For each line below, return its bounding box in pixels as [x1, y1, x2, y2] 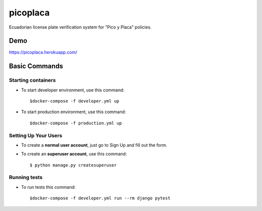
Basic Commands [9, 62, 63, 70]
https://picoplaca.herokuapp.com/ [9, 49, 78, 55]
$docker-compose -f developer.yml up [30, 98, 120, 104]
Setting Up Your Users [9, 132, 63, 139]
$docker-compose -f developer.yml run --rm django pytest [30, 196, 171, 201]
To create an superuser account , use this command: [21, 151, 127, 157]
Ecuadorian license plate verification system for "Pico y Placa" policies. [9, 24, 152, 30]
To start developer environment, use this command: [21, 87, 125, 93]
